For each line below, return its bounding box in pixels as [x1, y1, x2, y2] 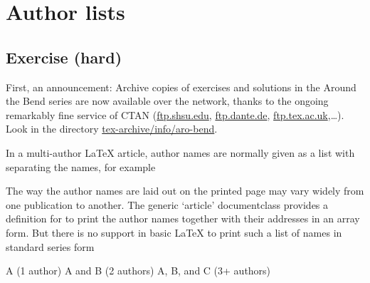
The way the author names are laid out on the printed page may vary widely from [6, 183, 364, 198]
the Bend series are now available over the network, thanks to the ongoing [6, 93, 329, 108]
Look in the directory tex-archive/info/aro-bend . [6, 121, 218, 136]
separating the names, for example [6, 159, 156, 174]
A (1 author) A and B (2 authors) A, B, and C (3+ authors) [6, 263, 271, 278]
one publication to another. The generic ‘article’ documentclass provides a [6, 197, 329, 212]
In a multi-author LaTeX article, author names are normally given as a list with [6, 145, 355, 160]
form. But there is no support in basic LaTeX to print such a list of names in [6, 225, 342, 240]
